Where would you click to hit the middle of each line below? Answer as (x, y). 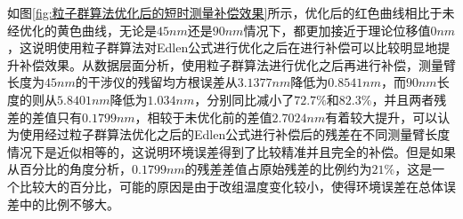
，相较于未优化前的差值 (203, 117)
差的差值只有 (45, 117)
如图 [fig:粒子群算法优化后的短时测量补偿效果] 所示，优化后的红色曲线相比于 (225, 12)
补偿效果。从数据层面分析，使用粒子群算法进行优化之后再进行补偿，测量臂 (237, 64)
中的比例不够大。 (69, 203)
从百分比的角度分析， (69, 169)
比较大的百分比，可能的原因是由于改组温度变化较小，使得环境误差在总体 (231, 186)
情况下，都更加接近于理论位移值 (337, 30)
